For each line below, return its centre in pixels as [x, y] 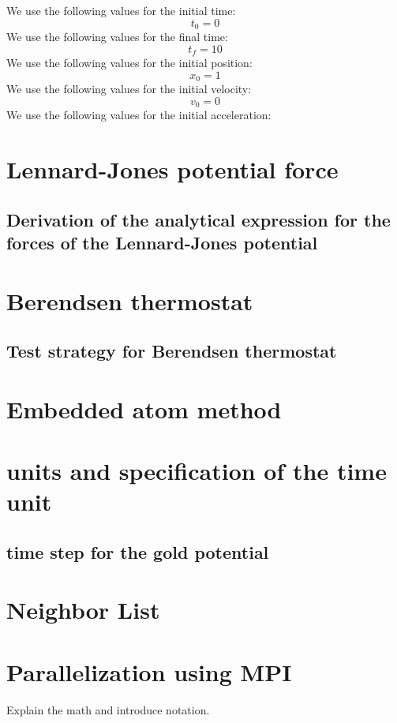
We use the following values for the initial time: [121, 10]
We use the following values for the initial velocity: [129, 89]
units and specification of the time [197, 471]
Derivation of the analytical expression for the [198, 219]
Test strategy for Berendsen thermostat [172, 351]
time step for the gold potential [138, 551]
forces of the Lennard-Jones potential [162, 242]
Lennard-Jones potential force [172, 169]
